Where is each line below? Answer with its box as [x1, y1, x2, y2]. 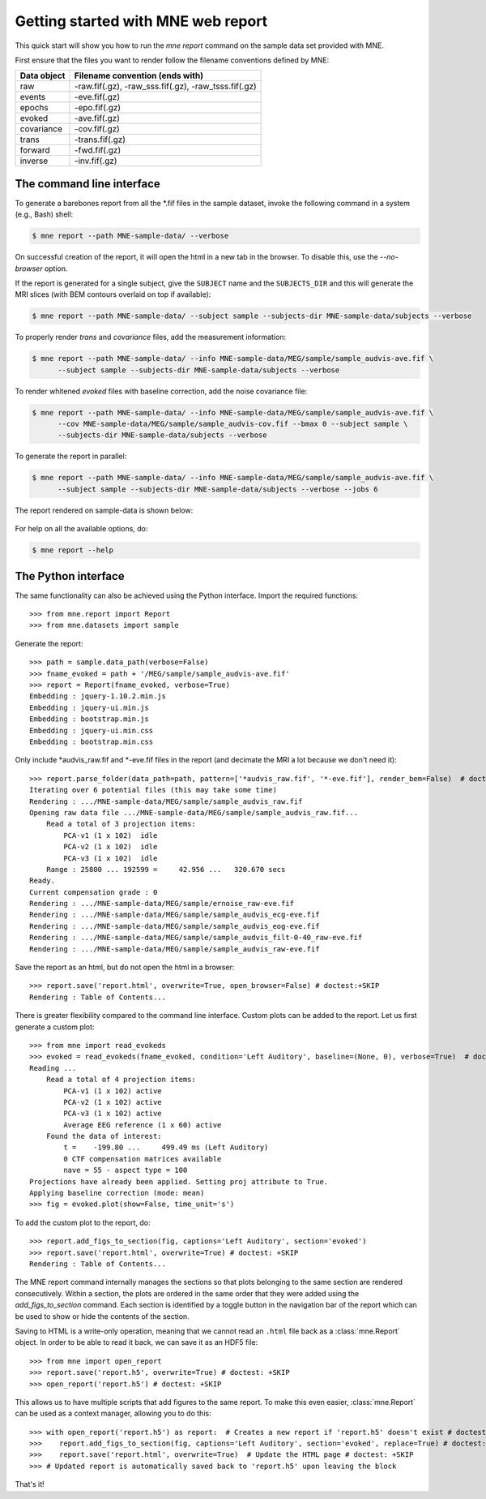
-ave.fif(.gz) [74, 113, 121, 124]
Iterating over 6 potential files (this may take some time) [29, 785, 277, 795]
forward [19, 144, 50, 156]
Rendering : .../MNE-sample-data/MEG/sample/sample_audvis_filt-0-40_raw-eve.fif [29, 933, 363, 943]
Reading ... [29, 1063, 77, 1072]
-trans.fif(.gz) [74, 134, 126, 145]
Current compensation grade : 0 [29, 887, 158, 896]
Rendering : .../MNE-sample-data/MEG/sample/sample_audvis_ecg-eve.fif [29, 910, 320, 920]
